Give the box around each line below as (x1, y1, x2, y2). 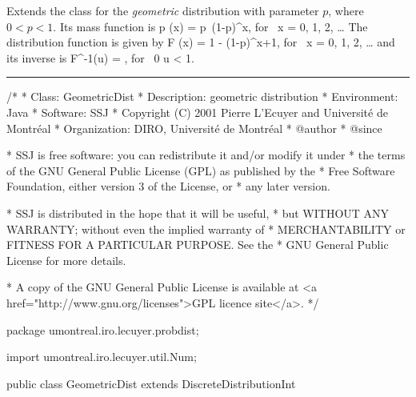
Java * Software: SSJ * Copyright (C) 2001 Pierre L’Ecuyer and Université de (6, 103, 388, 120)
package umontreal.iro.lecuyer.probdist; (6, 321, 199, 338)
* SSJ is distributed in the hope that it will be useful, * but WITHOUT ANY (6, 204, 390, 221)
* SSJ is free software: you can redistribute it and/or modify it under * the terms (6, 146, 406, 163)
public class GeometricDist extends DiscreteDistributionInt (6, 375, 296, 391)
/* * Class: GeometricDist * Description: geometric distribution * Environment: (6, 88, 398, 105)
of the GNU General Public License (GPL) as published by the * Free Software (6, 162, 395, 178)
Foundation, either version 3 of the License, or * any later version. (6, 178, 330, 194)
